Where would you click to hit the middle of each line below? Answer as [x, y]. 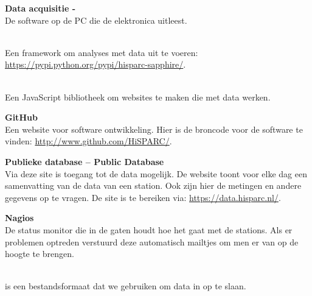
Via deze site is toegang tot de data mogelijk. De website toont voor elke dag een [156, 173]
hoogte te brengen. [40, 254]
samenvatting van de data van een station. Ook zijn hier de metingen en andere [153, 185]
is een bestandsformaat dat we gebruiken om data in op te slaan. [126, 286]
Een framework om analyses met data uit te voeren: [102, 52]
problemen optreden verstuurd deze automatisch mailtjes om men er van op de [152, 241]
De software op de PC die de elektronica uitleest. [96, 20]
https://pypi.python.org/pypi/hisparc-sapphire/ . [95, 64]
